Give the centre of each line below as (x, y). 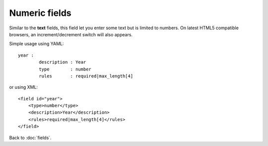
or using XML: (24, 87)
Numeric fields (40, 13)
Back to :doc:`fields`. (30, 138)
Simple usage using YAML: (36, 44)
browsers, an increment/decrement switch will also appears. (71, 34)
